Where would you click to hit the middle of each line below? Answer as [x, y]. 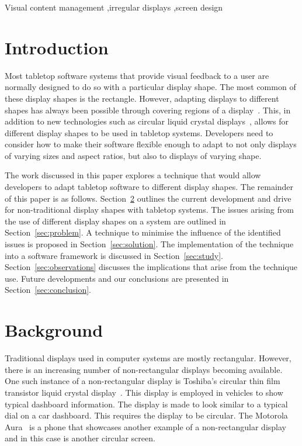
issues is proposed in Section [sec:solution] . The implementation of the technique [149, 244]
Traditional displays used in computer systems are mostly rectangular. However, [148, 358]
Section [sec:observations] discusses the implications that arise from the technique [151, 267]
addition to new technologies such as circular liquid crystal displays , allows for [147, 121]
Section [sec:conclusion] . [48, 290]
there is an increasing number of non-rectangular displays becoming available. [144, 369]
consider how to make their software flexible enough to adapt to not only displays [151, 144]
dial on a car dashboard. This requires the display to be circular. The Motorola [146, 415]
